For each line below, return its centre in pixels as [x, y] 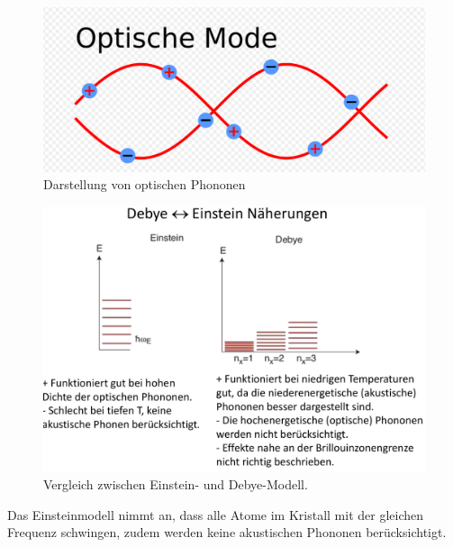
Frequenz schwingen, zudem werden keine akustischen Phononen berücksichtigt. [227, 532]
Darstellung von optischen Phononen [145, 184]
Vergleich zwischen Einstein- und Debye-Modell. [176, 484]
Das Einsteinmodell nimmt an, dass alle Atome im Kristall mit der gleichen [216, 514]
